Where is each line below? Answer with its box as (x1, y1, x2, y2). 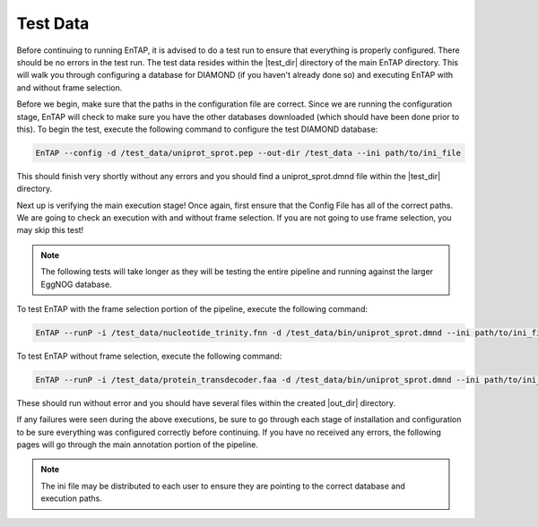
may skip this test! (16, 225, 84, 236)
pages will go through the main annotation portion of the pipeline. (16, 439, 259, 450)
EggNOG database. (40, 279, 112, 289)
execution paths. (40, 493, 103, 504)
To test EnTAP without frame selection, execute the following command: (16, 350, 282, 361)
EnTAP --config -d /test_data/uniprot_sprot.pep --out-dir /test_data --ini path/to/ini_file (35, 148, 462, 158)
